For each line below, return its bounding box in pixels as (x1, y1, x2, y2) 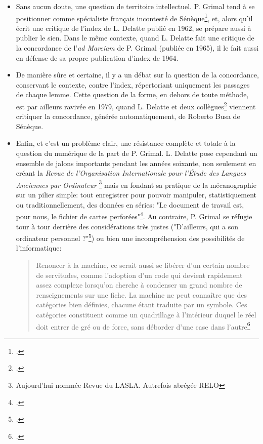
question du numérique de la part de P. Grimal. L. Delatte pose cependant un (16, 148, 257, 158)
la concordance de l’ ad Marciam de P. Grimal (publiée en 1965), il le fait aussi (16, 43, 259, 53)
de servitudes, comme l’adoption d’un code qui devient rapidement (36, 269, 243, 280)
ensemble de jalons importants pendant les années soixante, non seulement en (16, 157, 256, 168)
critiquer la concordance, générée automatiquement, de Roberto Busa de (16, 111, 240, 122)
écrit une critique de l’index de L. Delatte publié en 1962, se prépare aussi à (16, 22, 251, 33)
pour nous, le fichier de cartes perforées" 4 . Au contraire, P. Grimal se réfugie (16, 210, 252, 221)
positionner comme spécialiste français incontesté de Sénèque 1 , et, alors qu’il (16, 11, 253, 23)
